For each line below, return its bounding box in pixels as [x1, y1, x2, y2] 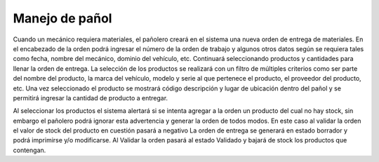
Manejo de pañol [13, 11, 112, 26]
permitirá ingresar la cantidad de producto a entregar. [13, 93, 168, 102]
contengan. [13, 146, 46, 154]
